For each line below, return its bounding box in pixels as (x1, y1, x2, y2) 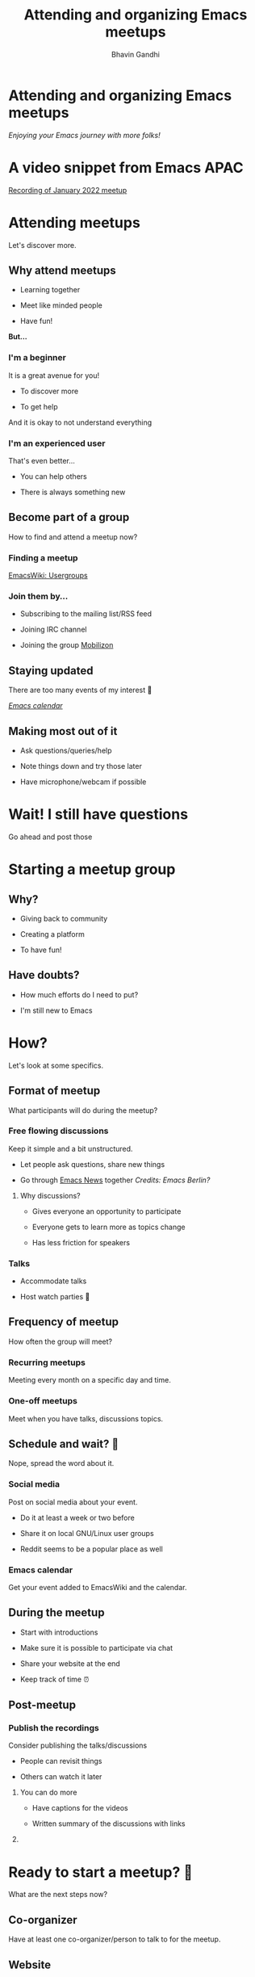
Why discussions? (19, 1190, 81, 1200)
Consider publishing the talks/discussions (8, 1740, 148, 1750)
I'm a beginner (8, 352, 66, 363)
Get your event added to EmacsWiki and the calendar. (8, 1582, 187, 1592)
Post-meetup (8, 1698, 77, 1712)
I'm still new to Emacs (19, 1005, 93, 1015)
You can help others (19, 471, 87, 481)
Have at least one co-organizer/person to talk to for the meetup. (8, 1934, 221, 1944)
